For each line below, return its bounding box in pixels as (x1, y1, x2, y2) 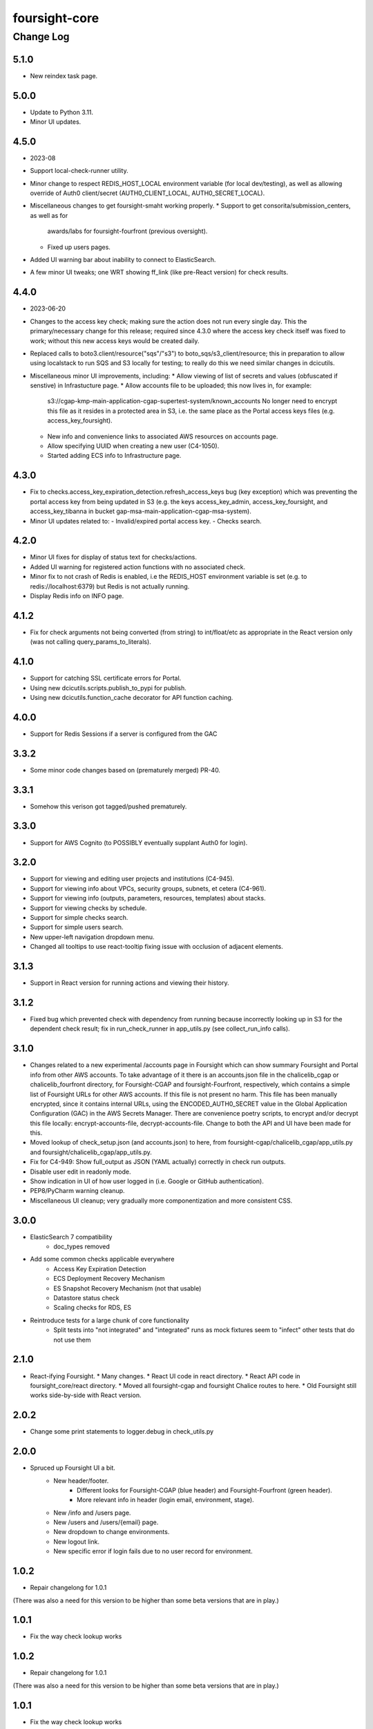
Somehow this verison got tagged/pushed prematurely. (30, 802, 187, 811)
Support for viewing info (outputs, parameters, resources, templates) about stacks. (30, 894, 266, 903)
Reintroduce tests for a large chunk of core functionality (30, 1316, 189, 1324)
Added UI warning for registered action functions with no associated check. (30, 562, 246, 571)
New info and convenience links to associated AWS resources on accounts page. (47, 432, 278, 441)
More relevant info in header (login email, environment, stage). (77, 1496, 255, 1504)
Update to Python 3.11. (30, 108, 93, 116)
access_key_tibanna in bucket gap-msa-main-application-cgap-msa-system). (30, 507, 252, 515)
